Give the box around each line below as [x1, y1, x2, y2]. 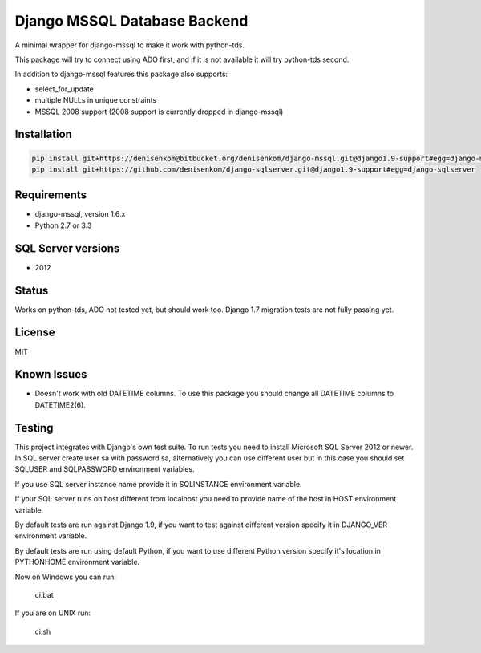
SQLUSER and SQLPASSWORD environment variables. [14, 464, 195, 474]
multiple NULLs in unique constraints [34, 95, 157, 105]
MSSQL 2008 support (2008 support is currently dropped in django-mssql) [34, 107, 284, 116]
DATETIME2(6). [34, 400, 86, 409]
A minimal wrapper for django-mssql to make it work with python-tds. [14, 40, 245, 50]
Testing [14, 421, 54, 435]
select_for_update [34, 84, 94, 94]
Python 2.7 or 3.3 [34, 221, 92, 230]
